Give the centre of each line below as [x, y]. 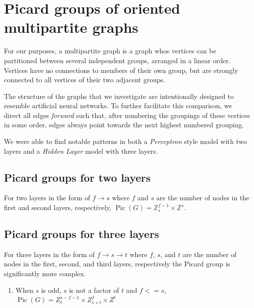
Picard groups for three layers [82, 234]
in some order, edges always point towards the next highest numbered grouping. [124, 125]
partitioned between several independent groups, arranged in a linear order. [117, 60]
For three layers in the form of [50, 254]
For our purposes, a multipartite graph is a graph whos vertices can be [110, 51]
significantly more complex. [45, 273]
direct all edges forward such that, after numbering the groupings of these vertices [127, 115]
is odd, [51, 290]
